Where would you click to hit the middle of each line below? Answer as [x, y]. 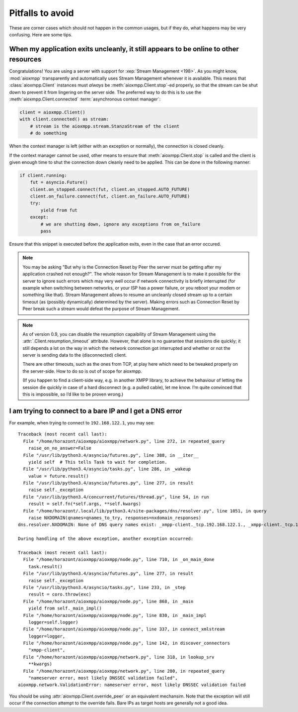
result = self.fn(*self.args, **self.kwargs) [85, 504]
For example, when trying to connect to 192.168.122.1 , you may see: [82, 422]
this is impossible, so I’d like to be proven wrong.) [73, 394]
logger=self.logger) [53, 622]
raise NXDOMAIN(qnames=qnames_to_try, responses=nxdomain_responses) [115, 518]
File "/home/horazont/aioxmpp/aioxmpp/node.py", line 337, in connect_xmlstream [124, 629]
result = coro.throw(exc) [60, 594]
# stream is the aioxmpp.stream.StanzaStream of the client [105, 126]
